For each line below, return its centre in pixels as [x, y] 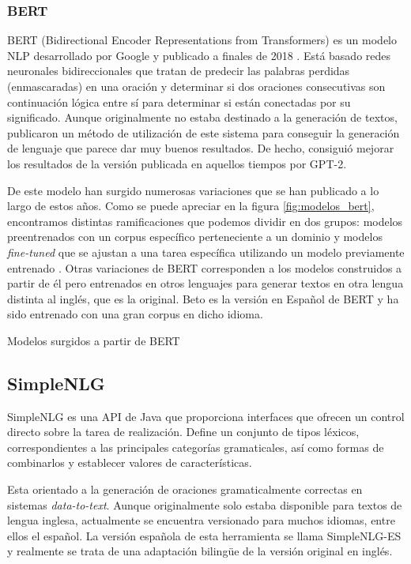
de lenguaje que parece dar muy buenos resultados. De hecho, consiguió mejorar [201, 148]
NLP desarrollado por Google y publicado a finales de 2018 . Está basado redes [199, 55]
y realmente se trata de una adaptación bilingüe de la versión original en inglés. [200, 551]
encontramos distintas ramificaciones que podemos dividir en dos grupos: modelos [205, 221]
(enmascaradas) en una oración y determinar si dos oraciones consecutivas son [196, 86]
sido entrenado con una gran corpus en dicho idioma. [135, 314]
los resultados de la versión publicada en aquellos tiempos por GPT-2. [177, 163]
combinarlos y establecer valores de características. [130, 462]
